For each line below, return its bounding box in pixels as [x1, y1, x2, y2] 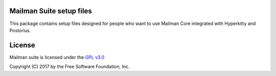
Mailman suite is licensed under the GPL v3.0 [9, 54, 105, 60]
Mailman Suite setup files [9, 7, 92, 15]
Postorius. [9, 27, 31, 33]
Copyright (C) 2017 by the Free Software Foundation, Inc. [9, 64, 130, 70]
